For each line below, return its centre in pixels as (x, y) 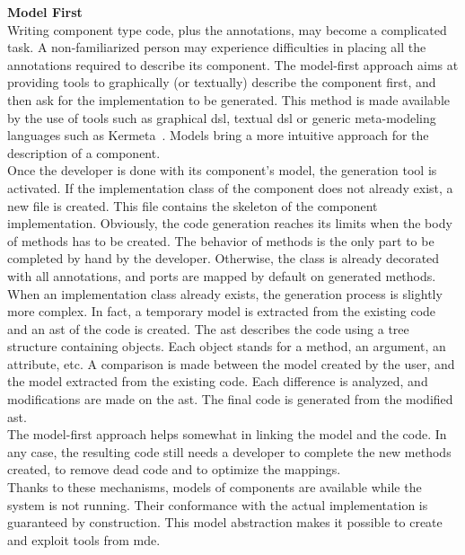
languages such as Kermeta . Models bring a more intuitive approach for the (218, 135)
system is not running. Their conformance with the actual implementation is (218, 504)
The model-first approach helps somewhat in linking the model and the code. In (227, 434)
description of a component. (84, 152)
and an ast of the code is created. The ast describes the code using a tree (208, 328)
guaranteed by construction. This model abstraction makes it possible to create (225, 522)
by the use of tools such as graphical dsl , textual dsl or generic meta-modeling (222, 117)
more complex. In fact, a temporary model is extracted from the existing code (222, 311)
